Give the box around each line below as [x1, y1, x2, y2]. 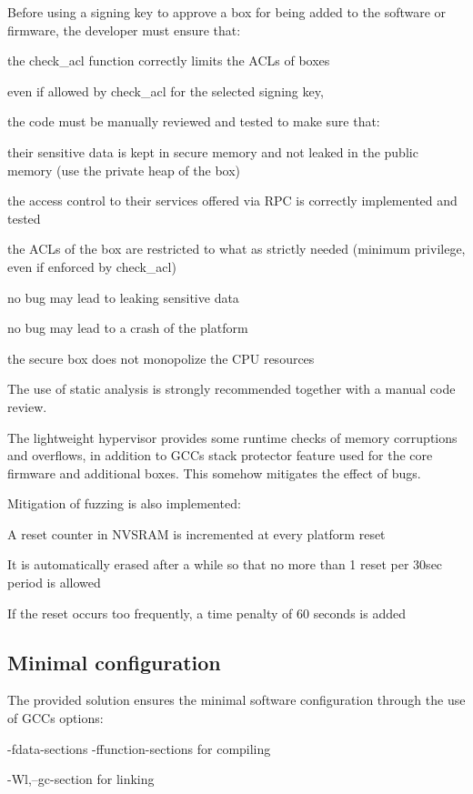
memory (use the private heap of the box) [7, 160, 241, 179]
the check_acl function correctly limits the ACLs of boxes [7, 51, 330, 70]
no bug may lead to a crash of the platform [7, 318, 248, 337]
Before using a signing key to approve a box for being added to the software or [7, 3, 447, 21]
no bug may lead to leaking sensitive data [7, 287, 239, 307]
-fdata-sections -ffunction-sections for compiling [7, 739, 271, 758]
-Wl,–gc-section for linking [7, 769, 155, 789]
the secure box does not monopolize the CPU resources [7, 348, 315, 367]
